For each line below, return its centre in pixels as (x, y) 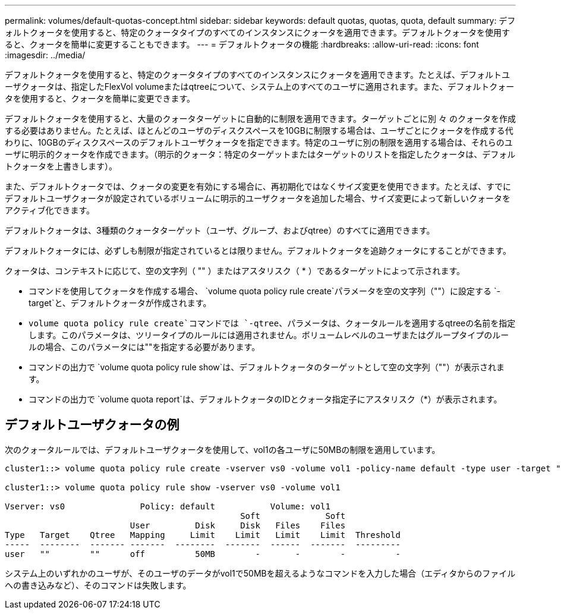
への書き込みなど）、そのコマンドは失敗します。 (98, 585)
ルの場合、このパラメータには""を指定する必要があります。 (144, 347)
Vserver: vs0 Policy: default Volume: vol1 (168, 506)
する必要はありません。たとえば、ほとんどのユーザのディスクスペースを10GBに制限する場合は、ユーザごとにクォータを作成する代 (259, 130)
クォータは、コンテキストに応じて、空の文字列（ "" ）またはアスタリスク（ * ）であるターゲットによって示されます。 (235, 271)
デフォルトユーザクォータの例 (92, 425)
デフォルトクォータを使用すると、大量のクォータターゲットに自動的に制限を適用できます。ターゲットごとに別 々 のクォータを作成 (260, 119)
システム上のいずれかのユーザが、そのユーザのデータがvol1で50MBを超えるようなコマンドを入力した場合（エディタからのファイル (260, 573)
